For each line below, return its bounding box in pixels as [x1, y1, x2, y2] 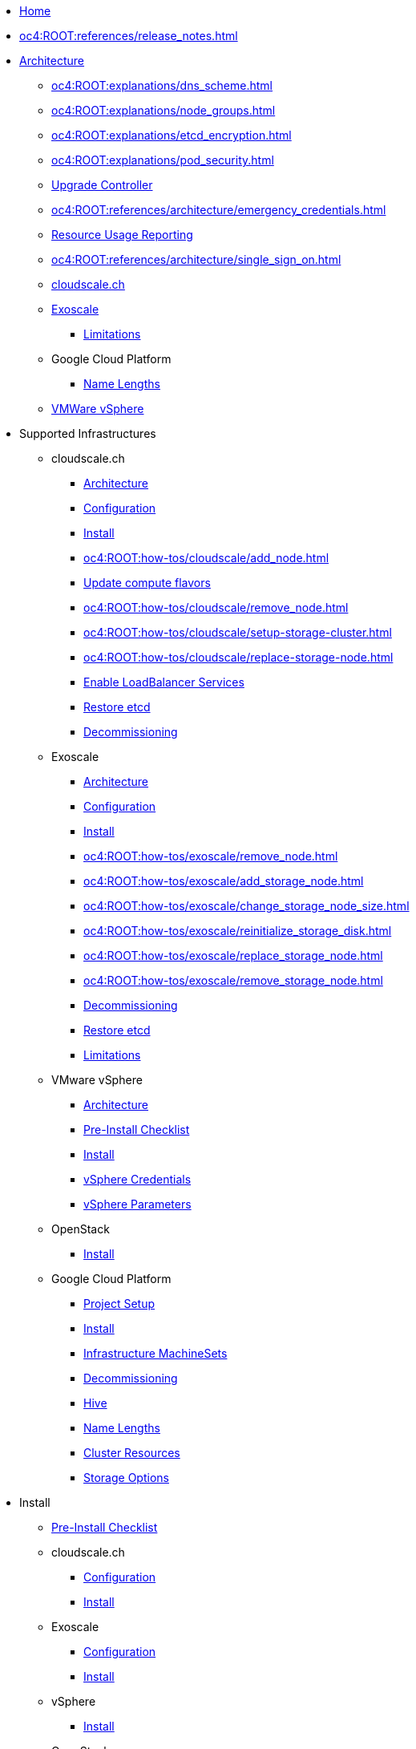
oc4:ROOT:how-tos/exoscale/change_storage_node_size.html [83, 899, 410, 913]
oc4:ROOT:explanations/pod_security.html [51, 153, 274, 167]
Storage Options [83, 1471, 169, 1484]
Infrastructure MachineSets [83, 1346, 228, 1360]
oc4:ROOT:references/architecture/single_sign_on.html [51, 253, 341, 266]
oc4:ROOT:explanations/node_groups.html [51, 103, 276, 117]
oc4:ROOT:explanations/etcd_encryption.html [51, 128, 292, 142]
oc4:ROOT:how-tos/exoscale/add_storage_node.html [83, 874, 364, 888]
